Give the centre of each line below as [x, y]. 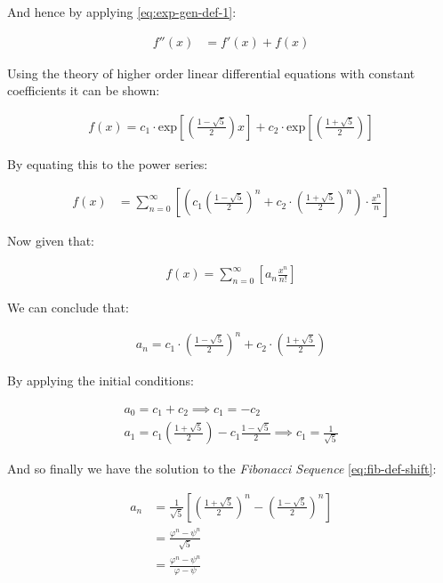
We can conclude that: [68, 308]
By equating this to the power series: [108, 163]
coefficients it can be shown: [84, 90]
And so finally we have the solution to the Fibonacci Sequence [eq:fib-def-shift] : [222, 469]
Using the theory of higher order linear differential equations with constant [211, 73]
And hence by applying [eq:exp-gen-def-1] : [122, 12]
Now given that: [51, 241]
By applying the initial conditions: [101, 381]
